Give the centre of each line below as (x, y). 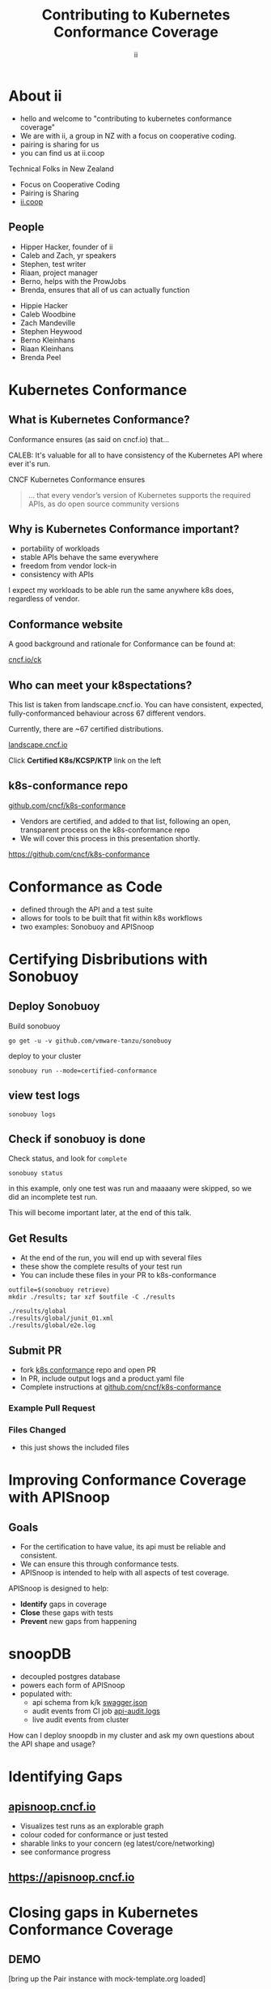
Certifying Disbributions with (108, 959)
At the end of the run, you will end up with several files (111, 1258)
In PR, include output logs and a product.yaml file (102, 1378)
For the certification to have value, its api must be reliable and (123, 1547)
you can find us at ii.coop (62, 153)
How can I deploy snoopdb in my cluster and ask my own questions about (131, 1736)
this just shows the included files (74, 1448)
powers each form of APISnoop (72, 1686)
